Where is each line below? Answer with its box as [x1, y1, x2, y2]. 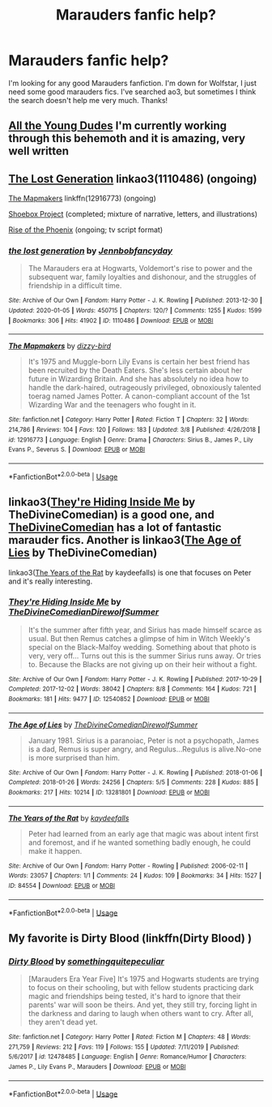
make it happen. [28, 846, 83, 855]
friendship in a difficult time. [28, 281, 122, 291]
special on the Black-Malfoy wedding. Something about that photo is [28, 642, 257, 652]
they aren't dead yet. [28, 1017, 99, 1027]
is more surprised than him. [28, 752, 120, 762]
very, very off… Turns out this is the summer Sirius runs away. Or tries [28, 651, 261, 661]
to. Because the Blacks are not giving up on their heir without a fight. [28, 659, 257, 669]
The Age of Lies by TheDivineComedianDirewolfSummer [8, 720, 198, 730]
